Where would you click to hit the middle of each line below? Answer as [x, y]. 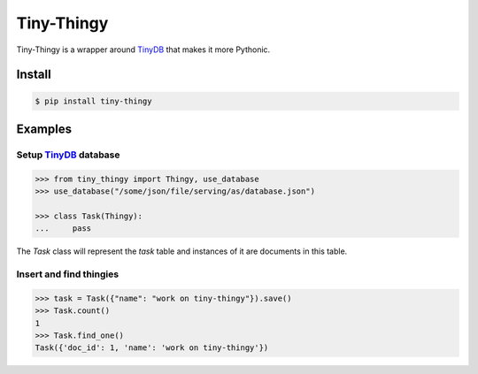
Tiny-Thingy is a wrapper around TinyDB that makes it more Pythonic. [143, 50]
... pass [63, 229]
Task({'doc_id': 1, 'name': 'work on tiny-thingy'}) [152, 348]
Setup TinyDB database [68, 155]
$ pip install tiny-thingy [93, 101]
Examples [44, 129]
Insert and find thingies [68, 274]
